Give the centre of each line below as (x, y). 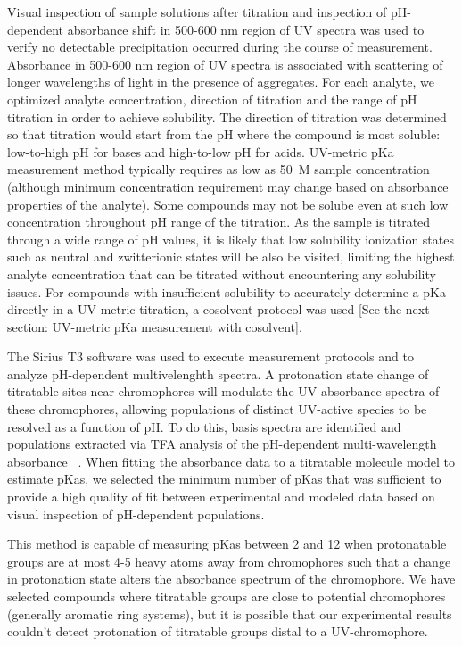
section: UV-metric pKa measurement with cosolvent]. (155, 326)
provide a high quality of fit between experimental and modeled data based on (221, 497)
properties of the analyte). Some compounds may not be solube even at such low (228, 204)
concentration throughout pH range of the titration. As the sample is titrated (219, 222)
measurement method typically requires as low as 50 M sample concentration (219, 169)
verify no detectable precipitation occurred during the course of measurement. (220, 47)
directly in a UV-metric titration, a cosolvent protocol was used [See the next (219, 309)
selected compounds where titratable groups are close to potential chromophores (227, 596)
